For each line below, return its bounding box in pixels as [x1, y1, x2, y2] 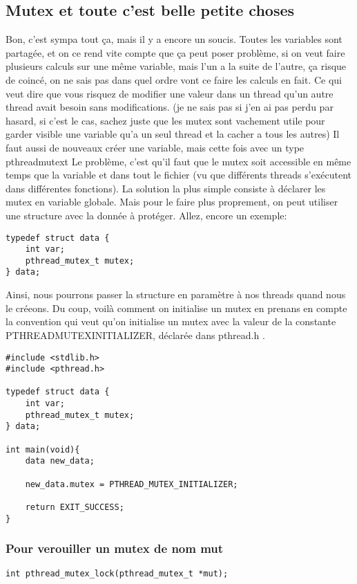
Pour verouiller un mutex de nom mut [6, 540, 224, 557]
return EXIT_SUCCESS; [25, 502, 124, 513]
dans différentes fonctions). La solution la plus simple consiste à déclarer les [6, 181, 326, 195]
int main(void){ [6, 444, 80, 455]
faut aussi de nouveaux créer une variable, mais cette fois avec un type [6, 140, 305, 154]
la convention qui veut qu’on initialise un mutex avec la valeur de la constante [6, 314, 336, 329]
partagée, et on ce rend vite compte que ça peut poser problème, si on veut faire [6, 45, 345, 60]
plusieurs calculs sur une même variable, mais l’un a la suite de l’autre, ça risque [6, 59, 347, 73]
